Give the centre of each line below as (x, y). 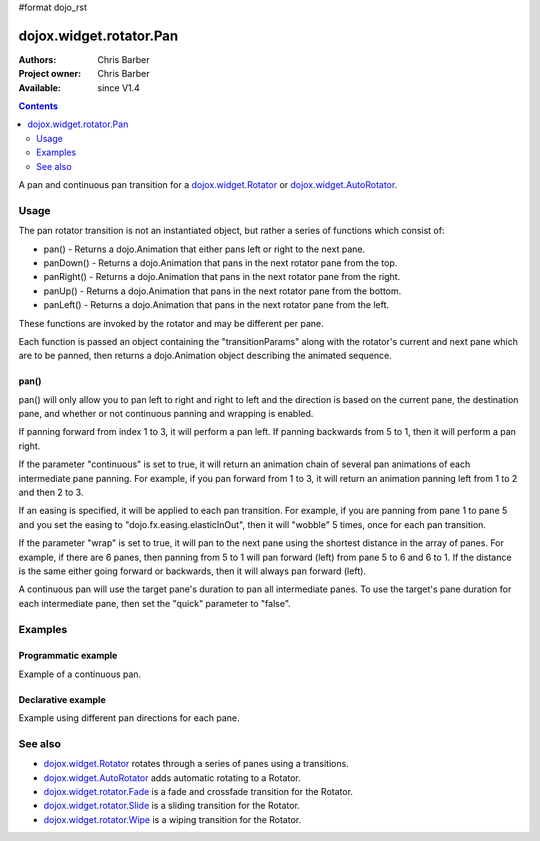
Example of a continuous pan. (80, 674)
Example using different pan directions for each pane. (129, 718)
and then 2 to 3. (51, 492)
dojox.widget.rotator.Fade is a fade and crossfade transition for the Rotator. (198, 792)
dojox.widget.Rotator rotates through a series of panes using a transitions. (196, 764)
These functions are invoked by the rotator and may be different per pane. (171, 323)
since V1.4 (118, 87)
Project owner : (50, 74)
